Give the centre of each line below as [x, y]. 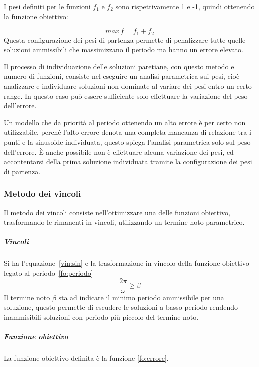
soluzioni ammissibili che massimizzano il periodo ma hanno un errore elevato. [124, 50]
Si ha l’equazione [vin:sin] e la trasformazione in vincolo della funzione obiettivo [127, 263]
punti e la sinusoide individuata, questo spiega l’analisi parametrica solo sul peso [127, 142]
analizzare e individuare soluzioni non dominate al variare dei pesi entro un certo [128, 86]
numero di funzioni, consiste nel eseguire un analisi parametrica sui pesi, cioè [122, 76]
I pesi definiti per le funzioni [47, 6]
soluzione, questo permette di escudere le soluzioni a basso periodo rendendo [121, 307]
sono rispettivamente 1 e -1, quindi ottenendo [185, 6]
